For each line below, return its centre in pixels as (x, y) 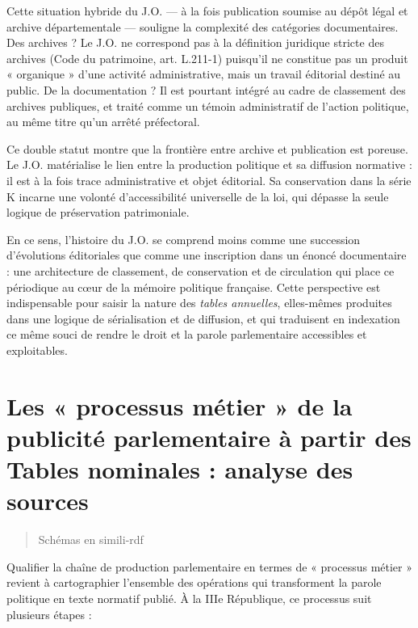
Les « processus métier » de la (180, 405)
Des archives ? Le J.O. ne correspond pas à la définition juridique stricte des (195, 42)
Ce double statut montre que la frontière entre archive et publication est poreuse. (207, 148)
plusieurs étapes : (49, 614)
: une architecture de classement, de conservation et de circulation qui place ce (201, 270)
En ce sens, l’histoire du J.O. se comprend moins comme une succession (184, 239)
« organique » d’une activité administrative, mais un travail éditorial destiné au (204, 74)
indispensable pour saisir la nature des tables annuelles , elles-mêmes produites (199, 303)
